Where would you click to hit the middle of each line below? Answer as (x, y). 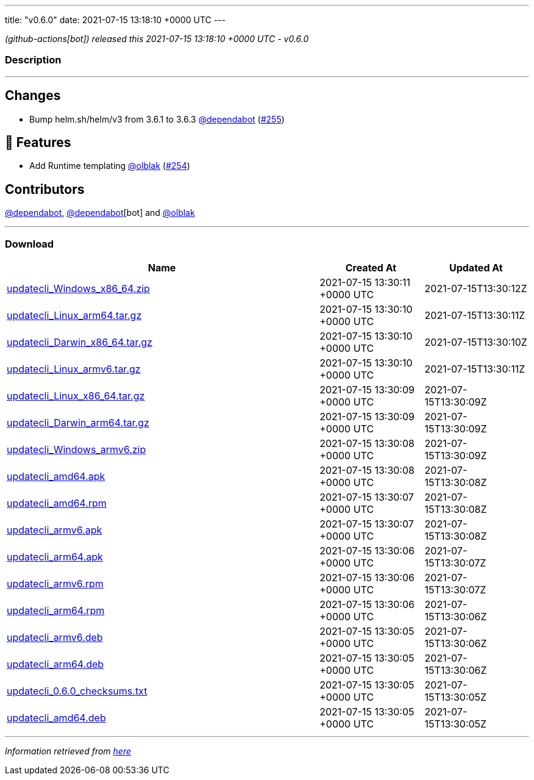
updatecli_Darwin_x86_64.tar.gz (80, 342)
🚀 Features (38, 143)
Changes (33, 96)
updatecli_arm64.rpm (56, 611)
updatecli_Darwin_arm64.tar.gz (78, 423)
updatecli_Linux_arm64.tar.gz (74, 316)
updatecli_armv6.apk (55, 530)
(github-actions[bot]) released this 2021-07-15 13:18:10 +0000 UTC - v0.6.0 (157, 39)
